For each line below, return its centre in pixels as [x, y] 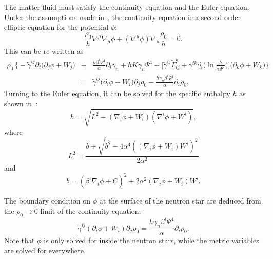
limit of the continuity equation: [91, 211]
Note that [19, 240]
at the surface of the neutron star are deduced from [180, 201]
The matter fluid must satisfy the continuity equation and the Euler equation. [127, 7]
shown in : [21, 104]
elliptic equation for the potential [56, 27]
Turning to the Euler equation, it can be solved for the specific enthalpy [117, 93]
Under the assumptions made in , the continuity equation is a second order [122, 17]
